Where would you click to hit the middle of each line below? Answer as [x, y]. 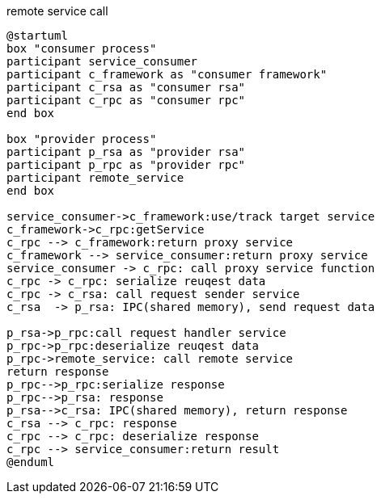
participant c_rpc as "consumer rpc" [126, 100]
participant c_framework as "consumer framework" [167, 74]
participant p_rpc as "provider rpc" [126, 165]
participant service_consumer [102, 61]
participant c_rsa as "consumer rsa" [126, 87]
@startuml [37, 36]
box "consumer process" [82, 48]
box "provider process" [82, 139]
